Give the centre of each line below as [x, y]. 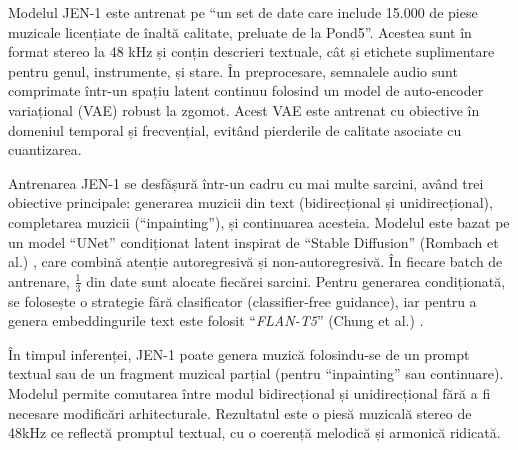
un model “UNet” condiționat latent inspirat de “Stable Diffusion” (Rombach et [253, 241]
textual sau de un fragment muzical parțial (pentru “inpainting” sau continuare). [256, 373]
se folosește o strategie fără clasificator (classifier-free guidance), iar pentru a [242, 300]
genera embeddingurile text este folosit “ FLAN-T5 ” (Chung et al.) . [216, 320]
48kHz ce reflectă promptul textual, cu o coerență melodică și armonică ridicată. [254, 432]
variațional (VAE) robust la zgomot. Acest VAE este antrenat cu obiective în [244, 109]
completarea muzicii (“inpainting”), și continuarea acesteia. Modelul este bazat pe [259, 221]
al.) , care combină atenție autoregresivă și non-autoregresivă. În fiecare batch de [255, 261]
